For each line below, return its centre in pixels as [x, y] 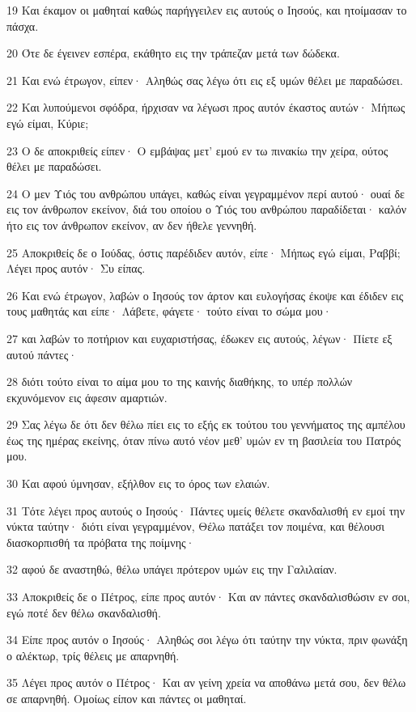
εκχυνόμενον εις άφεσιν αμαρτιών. [87, 397]
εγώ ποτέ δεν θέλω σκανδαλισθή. [84, 612]
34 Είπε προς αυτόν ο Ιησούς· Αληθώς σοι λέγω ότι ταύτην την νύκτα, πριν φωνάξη [207, 640]
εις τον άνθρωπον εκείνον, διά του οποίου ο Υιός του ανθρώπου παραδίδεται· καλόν [207, 209]
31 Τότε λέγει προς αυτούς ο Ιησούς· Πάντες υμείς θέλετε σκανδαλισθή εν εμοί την [206, 510]
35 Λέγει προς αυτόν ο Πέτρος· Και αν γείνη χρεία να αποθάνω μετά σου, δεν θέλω [206, 682]
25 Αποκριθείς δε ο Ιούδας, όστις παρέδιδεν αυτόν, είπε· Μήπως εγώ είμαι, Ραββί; [204, 252]
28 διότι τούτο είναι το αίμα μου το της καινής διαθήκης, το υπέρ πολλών [180, 381]
